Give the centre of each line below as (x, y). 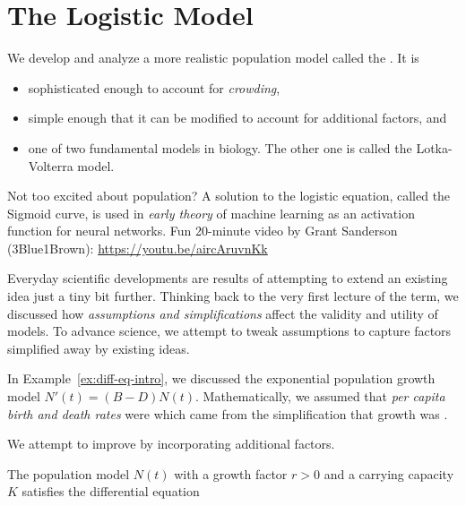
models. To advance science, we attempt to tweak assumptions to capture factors (229, 331)
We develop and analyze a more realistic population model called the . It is (213, 58)
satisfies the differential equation (111, 491)
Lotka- (434, 147)
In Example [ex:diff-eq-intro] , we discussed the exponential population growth (221, 378)
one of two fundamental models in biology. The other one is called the (220, 147)
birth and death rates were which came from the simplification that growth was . (228, 413)
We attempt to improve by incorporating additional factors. (171, 444)
